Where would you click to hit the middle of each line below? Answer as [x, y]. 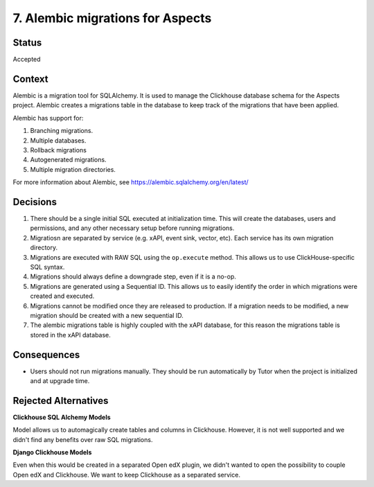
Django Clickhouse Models [52, 452]
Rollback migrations [58, 150]
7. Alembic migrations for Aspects [112, 18]
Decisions [35, 202]
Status [27, 43]
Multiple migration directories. [73, 169]
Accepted [27, 60]
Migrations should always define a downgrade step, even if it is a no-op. [133, 276]
